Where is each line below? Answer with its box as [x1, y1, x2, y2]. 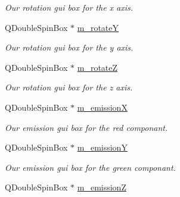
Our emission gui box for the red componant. [5, 121, 168, 133]
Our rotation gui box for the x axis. [5, 1, 134, 13]
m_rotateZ [77, 61, 118, 73]
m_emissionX [77, 101, 128, 113]
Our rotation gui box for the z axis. [5, 81, 133, 93]
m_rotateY [77, 21, 119, 33]
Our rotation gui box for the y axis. [5, 41, 134, 54]
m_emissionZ [77, 181, 126, 193]
